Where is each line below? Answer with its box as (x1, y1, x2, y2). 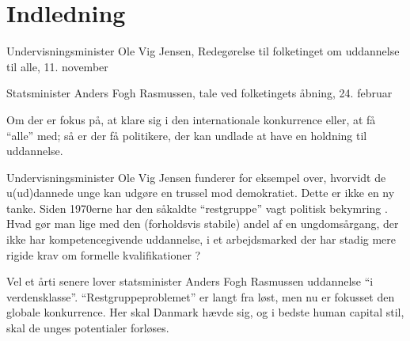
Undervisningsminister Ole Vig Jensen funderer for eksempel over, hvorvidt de (6, 169, 386, 185)
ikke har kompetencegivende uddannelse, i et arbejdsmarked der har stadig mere (6, 231, 397, 248)
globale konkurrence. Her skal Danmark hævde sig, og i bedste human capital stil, (6, 304, 404, 320)
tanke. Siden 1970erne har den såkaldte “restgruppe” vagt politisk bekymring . (6, 199, 388, 216)
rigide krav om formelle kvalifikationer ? (6, 246, 201, 263)
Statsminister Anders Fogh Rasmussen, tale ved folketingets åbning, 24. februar (6, 85, 393, 101)
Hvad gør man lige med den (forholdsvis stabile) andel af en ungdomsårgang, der (6, 215, 399, 232)
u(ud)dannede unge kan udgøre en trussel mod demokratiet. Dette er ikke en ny (6, 184, 395, 201)
